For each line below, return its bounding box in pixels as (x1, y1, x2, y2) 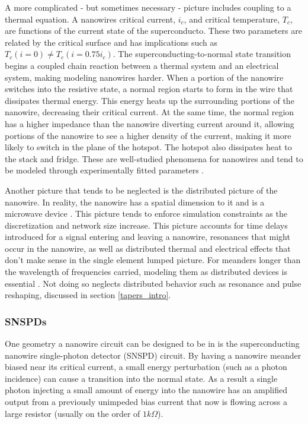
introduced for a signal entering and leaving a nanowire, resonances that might (5, 230, 290, 243)
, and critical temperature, (184, 12, 280, 25)
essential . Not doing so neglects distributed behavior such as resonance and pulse (5, 277, 301, 289)
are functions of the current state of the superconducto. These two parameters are (5, 24, 302, 37)
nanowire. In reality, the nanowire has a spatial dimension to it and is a (5, 195, 265, 208)
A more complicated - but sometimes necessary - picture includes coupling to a (5, 1, 291, 13)
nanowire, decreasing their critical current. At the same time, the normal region (5, 106, 294, 118)
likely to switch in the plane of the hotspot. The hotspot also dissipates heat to (5, 141, 292, 153)
